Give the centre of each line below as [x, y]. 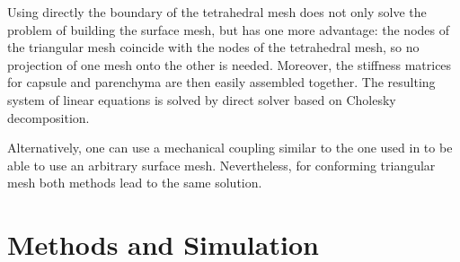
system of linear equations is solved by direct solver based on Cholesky [202, 99]
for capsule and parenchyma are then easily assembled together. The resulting [221, 82]
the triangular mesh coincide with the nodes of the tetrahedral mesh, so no [213, 47]
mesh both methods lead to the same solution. [135, 183]
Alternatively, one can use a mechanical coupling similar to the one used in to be [230, 148]
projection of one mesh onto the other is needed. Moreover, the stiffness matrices [230, 64]
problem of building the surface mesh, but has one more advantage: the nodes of [228, 29]
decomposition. [49, 117]
